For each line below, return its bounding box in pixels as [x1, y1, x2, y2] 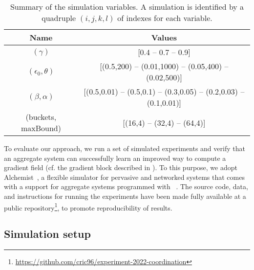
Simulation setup [4, 226, 91, 241]
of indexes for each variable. [117, 12, 212, 23]
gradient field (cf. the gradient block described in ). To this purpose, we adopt [4, 162, 237, 173]
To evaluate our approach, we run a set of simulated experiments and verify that [4, 143, 245, 153]
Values [151, 32, 177, 43]
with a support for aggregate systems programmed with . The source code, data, [4, 181, 248, 192]
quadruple [42, 12, 76, 23]
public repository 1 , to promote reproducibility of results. [4, 201, 172, 212]
